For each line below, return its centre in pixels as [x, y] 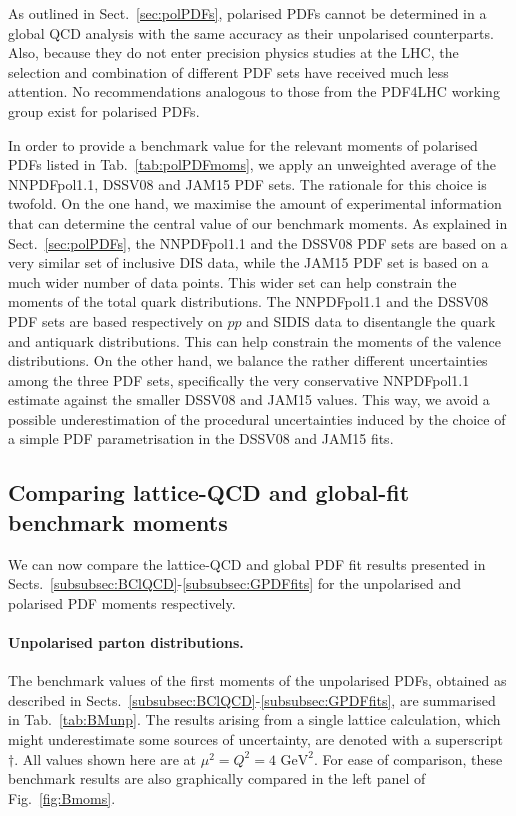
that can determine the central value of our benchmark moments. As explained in [258, 222]
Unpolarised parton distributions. [126, 642]
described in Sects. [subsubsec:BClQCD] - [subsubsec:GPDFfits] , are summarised [252, 699]
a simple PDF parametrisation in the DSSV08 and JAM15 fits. [201, 438]
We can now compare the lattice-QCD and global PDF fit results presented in [247, 563]
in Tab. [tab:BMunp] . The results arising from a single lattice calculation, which [254, 719]
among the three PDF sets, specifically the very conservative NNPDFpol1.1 [239, 379]
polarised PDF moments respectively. [122, 602]
